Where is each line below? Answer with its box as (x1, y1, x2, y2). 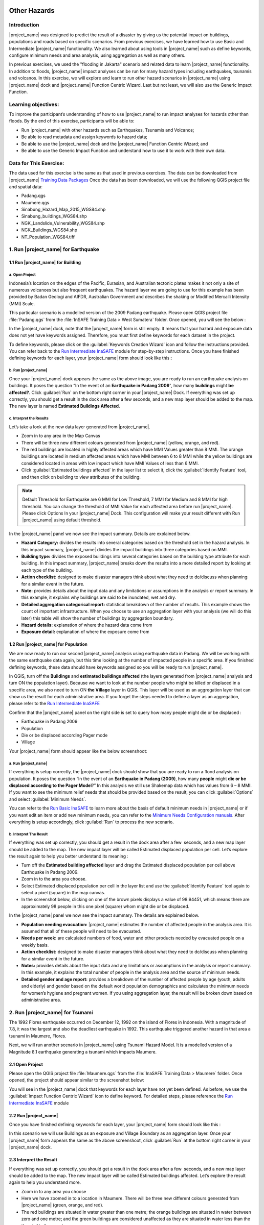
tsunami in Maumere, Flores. (9, 1033, 66, 1039)
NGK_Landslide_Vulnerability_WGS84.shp (21, 220, 105, 226)
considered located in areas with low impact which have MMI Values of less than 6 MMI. (21, 460, 199, 466)
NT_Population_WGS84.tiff (21, 234, 75, 240)
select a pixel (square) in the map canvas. (21, 890, 105, 896)
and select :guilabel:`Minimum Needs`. (9, 796, 87, 802)
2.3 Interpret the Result (9, 1157, 57, 1163)
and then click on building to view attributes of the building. (21, 474, 141, 480)
